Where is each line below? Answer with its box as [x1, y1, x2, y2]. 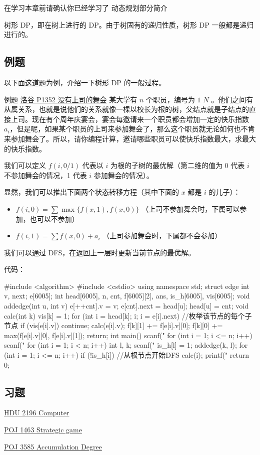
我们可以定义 [4, 160, 46, 171]
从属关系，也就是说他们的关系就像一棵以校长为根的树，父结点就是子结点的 [4, 104, 249, 114]
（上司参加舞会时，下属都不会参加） [102, 230, 222, 241]
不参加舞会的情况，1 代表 [4, 170, 87, 180]
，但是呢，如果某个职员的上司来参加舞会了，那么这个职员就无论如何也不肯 [9, 123, 255, 134]
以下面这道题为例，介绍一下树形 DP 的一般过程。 [4, 77, 166, 87]
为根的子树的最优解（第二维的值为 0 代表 [110, 160, 245, 171]
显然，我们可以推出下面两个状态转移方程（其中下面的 [4, 187, 179, 197]
